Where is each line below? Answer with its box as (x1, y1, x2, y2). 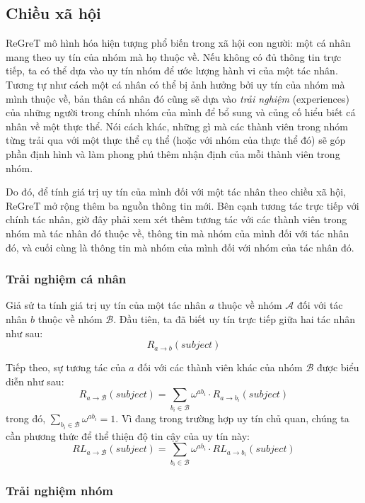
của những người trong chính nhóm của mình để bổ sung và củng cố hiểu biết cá (6, 105, 356, 120)
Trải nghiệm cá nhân (6, 270, 127, 288)
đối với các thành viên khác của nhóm (137, 360, 303, 375)
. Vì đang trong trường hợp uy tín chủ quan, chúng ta (115, 411, 349, 426)
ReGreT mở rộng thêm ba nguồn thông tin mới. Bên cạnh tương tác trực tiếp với (6, 198, 359, 213)
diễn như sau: (6, 373, 64, 388)
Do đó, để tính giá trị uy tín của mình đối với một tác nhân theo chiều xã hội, (6, 184, 346, 199)
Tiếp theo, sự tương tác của (6, 360, 126, 375)
